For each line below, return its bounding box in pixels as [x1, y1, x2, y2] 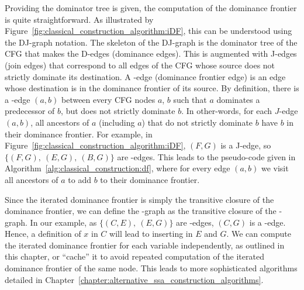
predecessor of [5, 105, 55, 117]
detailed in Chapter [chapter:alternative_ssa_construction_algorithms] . [5, 273, 264, 285]
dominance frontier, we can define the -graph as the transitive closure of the [5, 205, 277, 217]
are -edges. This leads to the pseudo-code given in [117, 150, 296, 163]
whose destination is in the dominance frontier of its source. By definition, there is [5, 82, 299, 94]
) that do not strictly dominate [141, 116, 253, 128]
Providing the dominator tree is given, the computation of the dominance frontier [5, 2, 297, 13]
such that [173, 93, 207, 105]
